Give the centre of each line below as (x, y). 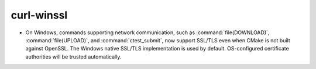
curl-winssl (39, 15)
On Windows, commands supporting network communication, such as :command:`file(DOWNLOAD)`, (147, 32)
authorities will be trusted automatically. (73, 57)
